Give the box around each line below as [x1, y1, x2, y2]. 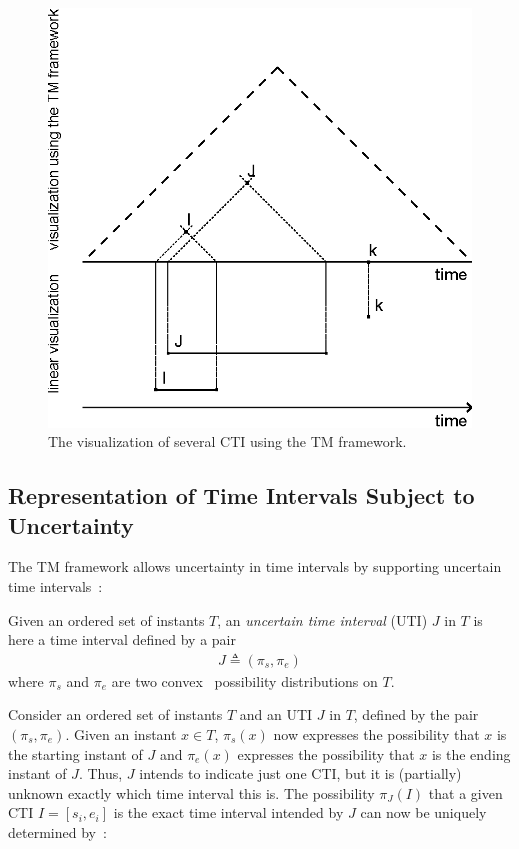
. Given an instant [65, 723, 177, 744]
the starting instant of [8, 743, 143, 764]
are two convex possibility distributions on [111, 670, 378, 691]
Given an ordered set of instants [8, 609, 205, 630]
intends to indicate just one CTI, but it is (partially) [139, 763, 462, 784]
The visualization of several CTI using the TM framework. [48, 431, 407, 452]
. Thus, [78, 763, 123, 784]
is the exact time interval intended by [113, 802, 344, 823]
